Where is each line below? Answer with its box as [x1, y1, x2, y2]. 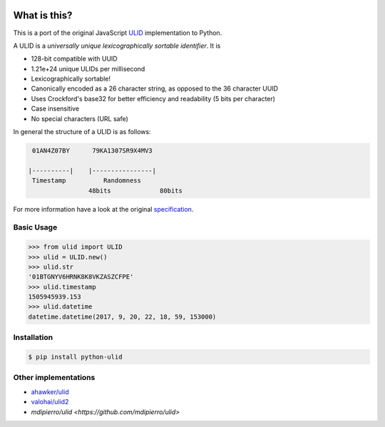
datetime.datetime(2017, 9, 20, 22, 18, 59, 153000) [28, 312, 217, 321]
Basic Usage [13, 222, 58, 232]
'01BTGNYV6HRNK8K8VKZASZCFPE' [28, 273, 134, 281]
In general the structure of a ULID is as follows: [13, 128, 151, 136]
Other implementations [13, 373, 96, 383]
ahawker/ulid [31, 387, 69, 396]
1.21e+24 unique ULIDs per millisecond [31, 64, 145, 73]
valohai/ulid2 [31, 398, 69, 406]
